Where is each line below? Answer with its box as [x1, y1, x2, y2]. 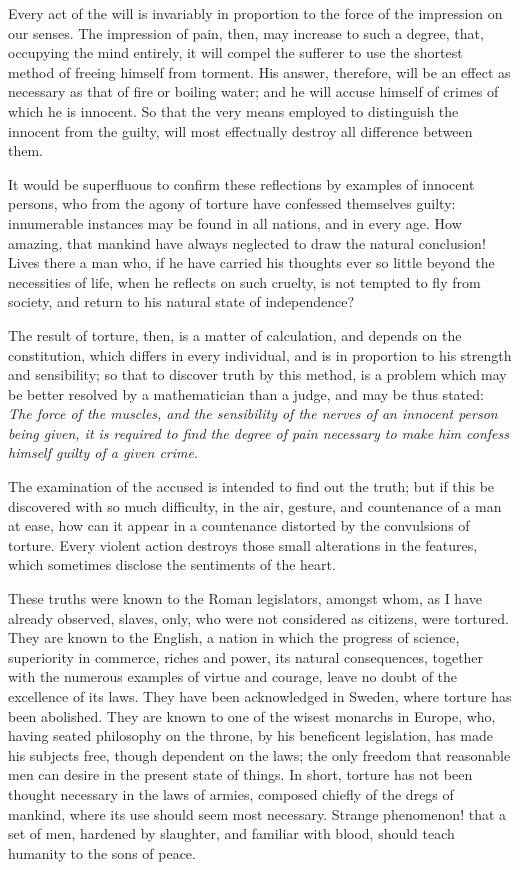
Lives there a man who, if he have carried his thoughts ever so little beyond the [8, 252, 495, 273]
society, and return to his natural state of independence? [8, 291, 355, 312]
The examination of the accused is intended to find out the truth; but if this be [8, 476, 495, 497]
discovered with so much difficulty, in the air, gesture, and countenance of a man [8, 495, 502, 516]
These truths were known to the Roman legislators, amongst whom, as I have [8, 588, 482, 609]
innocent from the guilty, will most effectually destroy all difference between [8, 120, 473, 141]
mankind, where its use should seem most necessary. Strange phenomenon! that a [8, 803, 507, 824]
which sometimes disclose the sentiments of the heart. [8, 554, 336, 575]
